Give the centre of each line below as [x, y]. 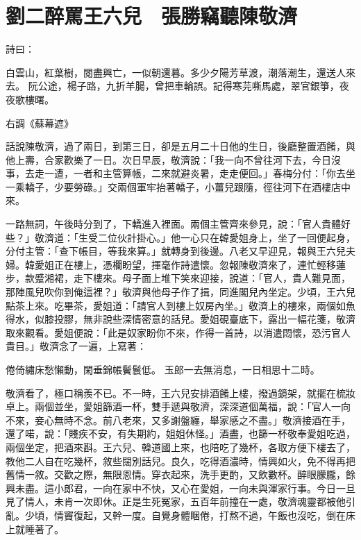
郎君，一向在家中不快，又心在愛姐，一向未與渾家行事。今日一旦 [209, 488]
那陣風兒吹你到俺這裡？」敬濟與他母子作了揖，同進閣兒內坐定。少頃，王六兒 [180, 292]
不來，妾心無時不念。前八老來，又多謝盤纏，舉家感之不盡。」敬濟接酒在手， [178, 420]
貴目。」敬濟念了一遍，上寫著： [76, 346]
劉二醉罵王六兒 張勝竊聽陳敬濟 [152, 16]
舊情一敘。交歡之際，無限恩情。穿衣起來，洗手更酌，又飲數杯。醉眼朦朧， [176, 474]
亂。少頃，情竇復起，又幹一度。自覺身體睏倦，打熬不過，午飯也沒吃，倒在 [176, 515]
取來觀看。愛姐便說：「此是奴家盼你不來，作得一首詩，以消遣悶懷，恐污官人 [178, 332]
